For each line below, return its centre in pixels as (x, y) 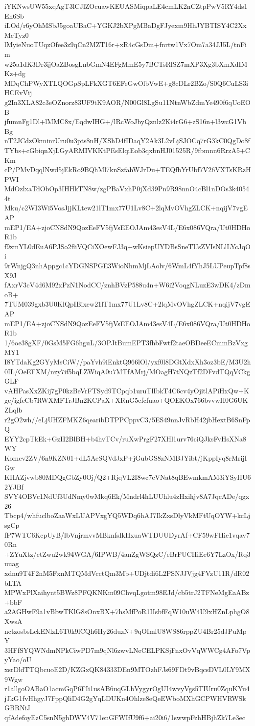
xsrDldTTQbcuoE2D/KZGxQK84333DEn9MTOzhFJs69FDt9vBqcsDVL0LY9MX (127, 669)
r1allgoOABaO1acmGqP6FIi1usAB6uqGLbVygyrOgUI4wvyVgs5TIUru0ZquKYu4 (127, 688)
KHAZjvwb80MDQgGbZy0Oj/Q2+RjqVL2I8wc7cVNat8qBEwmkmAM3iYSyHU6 (128, 477)
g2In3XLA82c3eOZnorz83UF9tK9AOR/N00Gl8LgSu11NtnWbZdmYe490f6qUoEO (127, 102)
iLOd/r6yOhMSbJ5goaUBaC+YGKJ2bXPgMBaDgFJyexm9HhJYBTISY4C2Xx (126, 25)
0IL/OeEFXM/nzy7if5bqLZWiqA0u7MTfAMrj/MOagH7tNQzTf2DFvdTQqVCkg (127, 371)
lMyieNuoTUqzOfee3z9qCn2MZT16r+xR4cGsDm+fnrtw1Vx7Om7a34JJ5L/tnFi (126, 44)
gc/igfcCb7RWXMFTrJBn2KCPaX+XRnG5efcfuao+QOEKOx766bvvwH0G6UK (126, 400)
